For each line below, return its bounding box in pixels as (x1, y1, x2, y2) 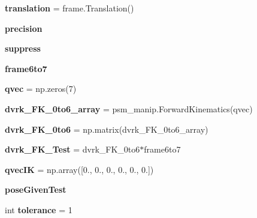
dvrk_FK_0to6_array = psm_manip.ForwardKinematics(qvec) (5, 102, 253, 115)
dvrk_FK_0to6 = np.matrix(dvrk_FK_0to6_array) (5, 123, 208, 135)
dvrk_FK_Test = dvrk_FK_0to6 (5, 143, 140, 156)
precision (5, 22, 43, 34)
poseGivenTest (5, 183, 66, 196)
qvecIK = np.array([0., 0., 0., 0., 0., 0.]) (5, 163, 154, 175)
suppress (5, 42, 41, 55)
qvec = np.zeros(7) (5, 82, 77, 95)
